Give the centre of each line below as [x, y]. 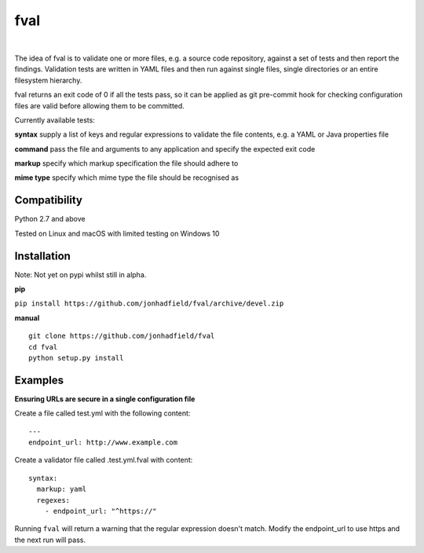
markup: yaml [62, 489]
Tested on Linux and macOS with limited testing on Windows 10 [117, 233]
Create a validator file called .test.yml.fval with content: [104, 460]
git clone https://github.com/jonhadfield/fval [122, 336]
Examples [39, 380]
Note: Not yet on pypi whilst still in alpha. [80, 274]
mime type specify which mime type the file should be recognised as [127, 178]
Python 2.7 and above [50, 219]
